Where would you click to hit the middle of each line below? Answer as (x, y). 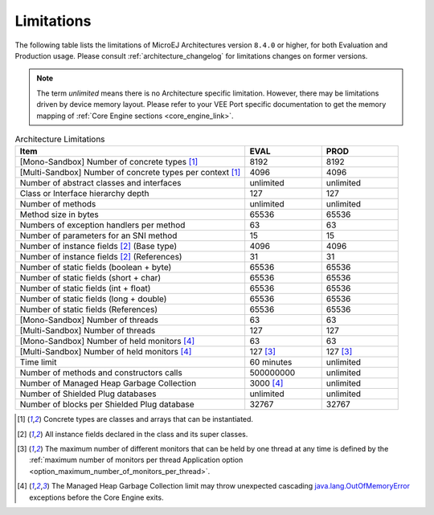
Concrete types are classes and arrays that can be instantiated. (148, 419)
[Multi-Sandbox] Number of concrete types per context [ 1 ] (130, 173)
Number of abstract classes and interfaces (100, 183)
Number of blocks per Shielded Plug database (107, 404)
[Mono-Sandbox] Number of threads (89, 320)
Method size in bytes (59, 215)
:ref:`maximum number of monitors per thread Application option (136, 460)
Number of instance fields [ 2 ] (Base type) (98, 247)
